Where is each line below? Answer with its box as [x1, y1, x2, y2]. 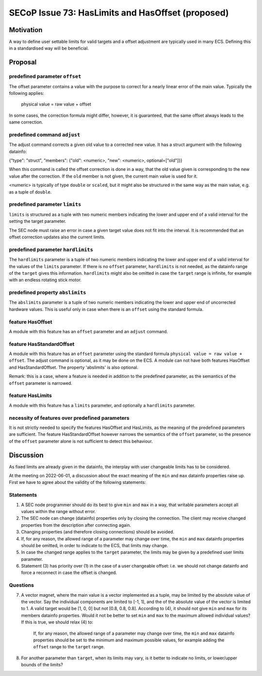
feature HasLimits [9, 392, 52, 399]
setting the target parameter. [9, 218, 66, 224]
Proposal [9, 58, 37, 67]
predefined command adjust [9, 131, 81, 138]
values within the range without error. [21, 508, 96, 514]
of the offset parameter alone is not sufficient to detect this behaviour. [9, 438, 153, 444]
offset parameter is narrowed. [9, 380, 72, 386]
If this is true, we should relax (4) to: [21, 619, 94, 625]
